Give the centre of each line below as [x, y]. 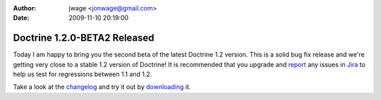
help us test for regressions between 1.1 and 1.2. [83, 74]
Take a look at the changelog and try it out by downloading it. [102, 87]
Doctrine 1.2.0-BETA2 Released [84, 38]
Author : [25, 8]
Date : [21, 18]
